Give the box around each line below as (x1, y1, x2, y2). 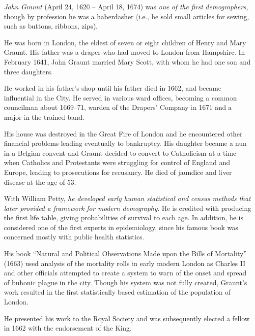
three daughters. (4, 66, 53, 76)
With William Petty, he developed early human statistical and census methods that (4, 193, 251, 203)
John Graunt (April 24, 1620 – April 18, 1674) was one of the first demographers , (4, 1, 248, 11)
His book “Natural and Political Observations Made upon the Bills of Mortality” (4, 248, 247, 259)
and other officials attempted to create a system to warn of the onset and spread (4, 268, 247, 278)
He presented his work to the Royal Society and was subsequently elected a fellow (4, 313, 250, 323)
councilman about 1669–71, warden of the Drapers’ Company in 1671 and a (4, 102, 232, 112)
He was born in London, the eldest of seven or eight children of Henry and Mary (4, 37, 246, 47)
